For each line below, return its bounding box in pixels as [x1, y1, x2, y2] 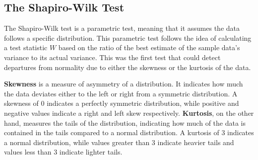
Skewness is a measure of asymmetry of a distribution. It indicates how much [4, 79, 243, 89]
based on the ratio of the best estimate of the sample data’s [58, 42, 240, 53]
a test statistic [4, 42, 48, 53]
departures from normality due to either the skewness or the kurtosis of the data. [4, 62, 251, 72]
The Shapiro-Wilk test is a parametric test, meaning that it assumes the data [4, 23, 240, 33]
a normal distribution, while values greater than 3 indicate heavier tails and [4, 137, 234, 147]
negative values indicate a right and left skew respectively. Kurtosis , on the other [4, 107, 254, 118]
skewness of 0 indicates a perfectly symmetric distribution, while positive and [4, 98, 239, 108]
